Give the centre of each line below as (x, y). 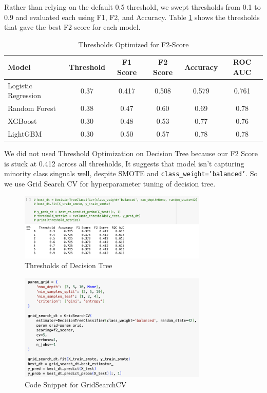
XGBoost (22, 121)
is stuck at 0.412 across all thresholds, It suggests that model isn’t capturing (124, 163)
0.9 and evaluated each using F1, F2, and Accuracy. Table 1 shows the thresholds (132, 17)
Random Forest (32, 108)
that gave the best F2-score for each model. (72, 27)
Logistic (20, 85)
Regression (24, 95)
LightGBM (25, 133)
